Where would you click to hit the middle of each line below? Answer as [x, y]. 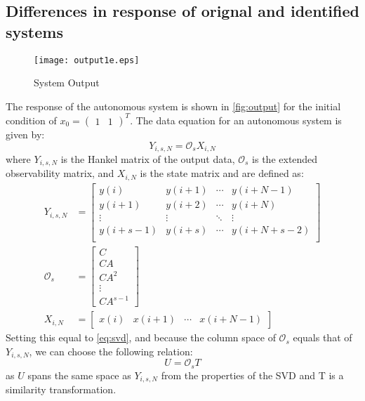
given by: [25, 134]
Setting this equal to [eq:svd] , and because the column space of [141, 337]
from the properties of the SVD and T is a [252, 375]
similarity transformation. [61, 389]
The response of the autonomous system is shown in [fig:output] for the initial [173, 106]
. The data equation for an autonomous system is [236, 120]
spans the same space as [79, 375]
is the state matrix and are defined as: [222, 173]
